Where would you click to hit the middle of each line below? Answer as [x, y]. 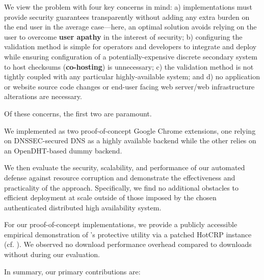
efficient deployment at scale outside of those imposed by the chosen [110, 197]
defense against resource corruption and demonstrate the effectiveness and [120, 177]
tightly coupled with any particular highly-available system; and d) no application [132, 76]
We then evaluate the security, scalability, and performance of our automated [125, 167]
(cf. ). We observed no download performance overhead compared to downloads [128, 244]
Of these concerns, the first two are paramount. [78, 113]
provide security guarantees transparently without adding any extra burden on [127, 17]
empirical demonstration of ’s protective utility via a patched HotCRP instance [128, 234]
